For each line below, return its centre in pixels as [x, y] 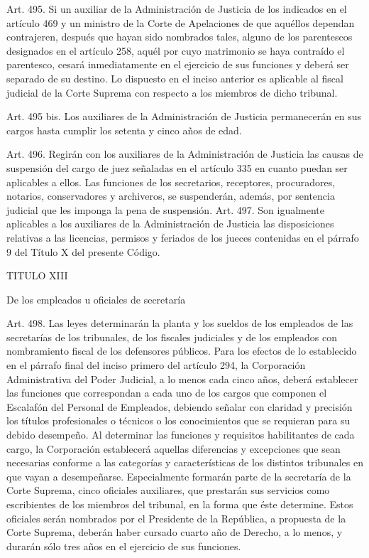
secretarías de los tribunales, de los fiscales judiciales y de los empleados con [172, 337]
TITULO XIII [37, 275]
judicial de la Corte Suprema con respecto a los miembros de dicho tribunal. [172, 92]
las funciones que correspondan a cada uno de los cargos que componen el [167, 393]
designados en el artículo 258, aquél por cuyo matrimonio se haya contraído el [176, 50]
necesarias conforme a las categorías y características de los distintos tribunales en [185, 462]
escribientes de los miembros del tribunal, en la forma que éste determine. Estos [180, 504]
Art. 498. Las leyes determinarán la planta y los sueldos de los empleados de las [180, 323]
